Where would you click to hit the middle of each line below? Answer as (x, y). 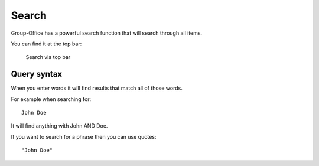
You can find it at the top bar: (46, 44)
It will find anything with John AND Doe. (59, 126)
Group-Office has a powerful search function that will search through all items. (107, 33)
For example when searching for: (51, 99)
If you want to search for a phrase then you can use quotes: (84, 136)
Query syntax (37, 74)
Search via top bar (48, 57)
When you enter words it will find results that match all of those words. (97, 88)
